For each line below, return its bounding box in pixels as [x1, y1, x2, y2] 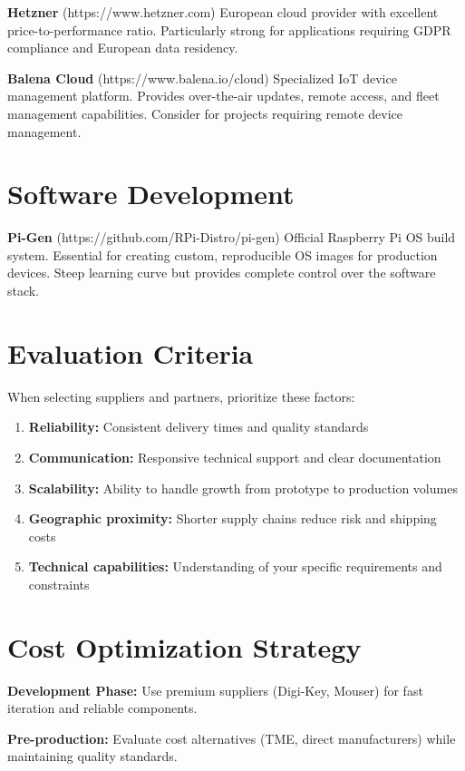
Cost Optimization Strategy [7, 628, 362, 665]
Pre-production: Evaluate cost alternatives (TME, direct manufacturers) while [7, 728, 456, 747]
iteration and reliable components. [7, 698, 198, 717]
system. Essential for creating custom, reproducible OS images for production [7, 245, 438, 264]
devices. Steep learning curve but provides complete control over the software [7, 263, 436, 282]
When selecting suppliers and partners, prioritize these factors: [7, 386, 355, 405]
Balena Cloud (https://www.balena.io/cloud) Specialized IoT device [7, 68, 397, 87]
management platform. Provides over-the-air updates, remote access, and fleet [7, 86, 440, 105]
